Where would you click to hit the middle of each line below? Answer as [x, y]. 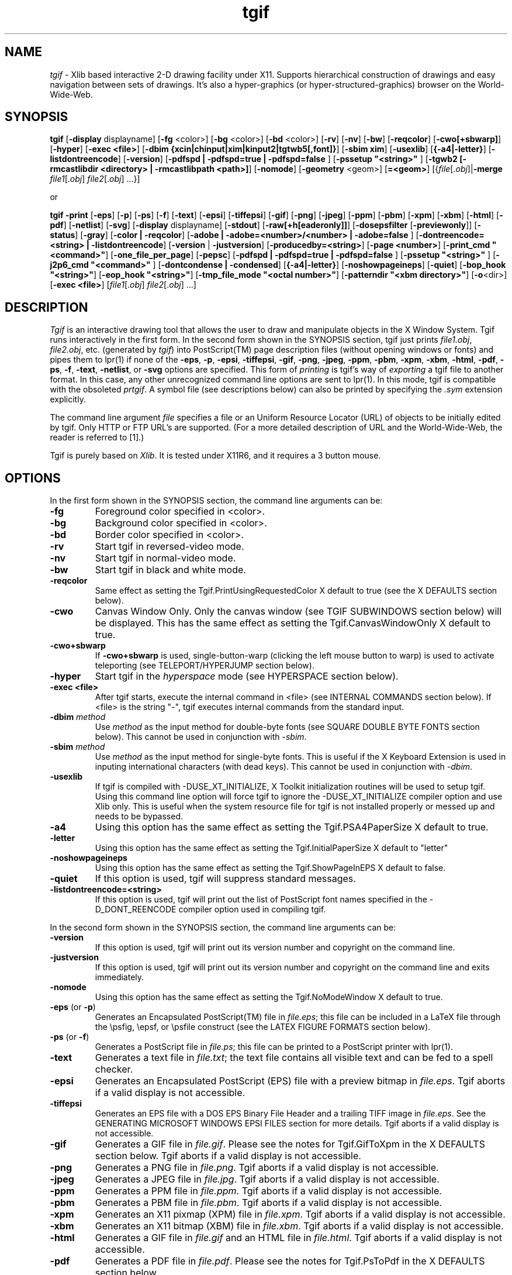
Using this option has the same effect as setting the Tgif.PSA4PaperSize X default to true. [292, 827]
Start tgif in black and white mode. [170, 570]
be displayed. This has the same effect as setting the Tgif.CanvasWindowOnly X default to [293, 623]
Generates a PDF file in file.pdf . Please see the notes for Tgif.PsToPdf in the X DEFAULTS [290, 1261]
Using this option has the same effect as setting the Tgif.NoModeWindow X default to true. [269, 997]
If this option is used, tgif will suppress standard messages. [225, 879]
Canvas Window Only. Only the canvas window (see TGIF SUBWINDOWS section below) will [298, 611]
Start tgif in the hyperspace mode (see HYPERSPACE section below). [247, 676]
